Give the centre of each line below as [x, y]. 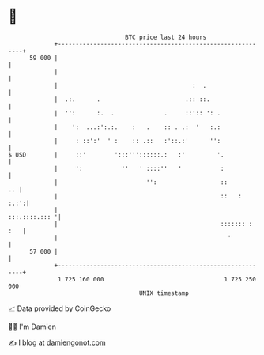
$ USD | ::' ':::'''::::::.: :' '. [116, 155]
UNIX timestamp [164, 293]
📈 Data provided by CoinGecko [60, 308]
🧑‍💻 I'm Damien [32, 327]
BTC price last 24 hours [166, 37]
